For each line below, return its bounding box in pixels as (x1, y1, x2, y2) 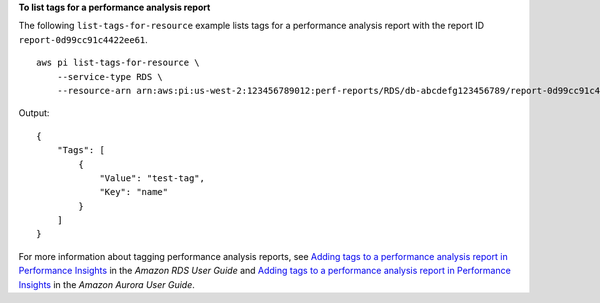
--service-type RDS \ (56, 71, 164, 82)
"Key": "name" (99, 186, 169, 198)
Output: (18, 107, 50, 119)
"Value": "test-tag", (99, 172, 205, 184)
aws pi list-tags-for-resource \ (36, 57, 200, 69)
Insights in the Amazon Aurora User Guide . (18, 278, 195, 290)
